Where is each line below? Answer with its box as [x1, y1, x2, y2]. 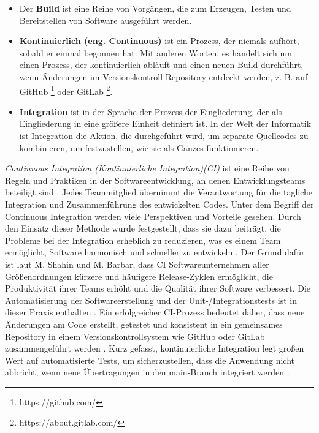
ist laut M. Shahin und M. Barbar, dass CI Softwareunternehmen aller [5, 257, 269, 270]
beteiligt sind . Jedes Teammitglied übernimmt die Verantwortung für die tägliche [5, 186, 313, 198]
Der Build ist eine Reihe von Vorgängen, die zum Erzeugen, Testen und [19, 2, 291, 14]
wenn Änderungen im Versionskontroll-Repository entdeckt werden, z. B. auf [19, 70, 308, 83]
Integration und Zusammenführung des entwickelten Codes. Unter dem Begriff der [5, 197, 314, 210]
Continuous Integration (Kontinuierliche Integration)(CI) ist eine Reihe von [5, 162, 290, 175]
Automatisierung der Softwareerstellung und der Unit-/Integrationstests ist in [5, 293, 297, 306]
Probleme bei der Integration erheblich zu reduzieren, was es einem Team [5, 233, 281, 246]
